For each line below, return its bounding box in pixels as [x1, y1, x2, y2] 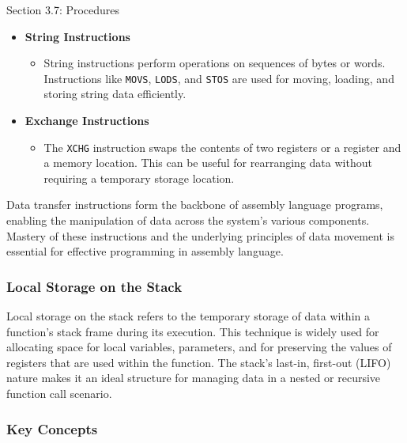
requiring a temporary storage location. [43, 169, 235, 186]
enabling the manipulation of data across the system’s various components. [6, 212, 370, 229]
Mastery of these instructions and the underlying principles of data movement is [6, 227, 395, 244]
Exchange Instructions [24, 112, 149, 129]
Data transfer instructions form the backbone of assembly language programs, [6, 196, 383, 213]
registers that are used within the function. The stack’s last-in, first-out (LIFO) [6, 354, 391, 370]
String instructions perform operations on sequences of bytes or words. [43, 55, 386, 71]
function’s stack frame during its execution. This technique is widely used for [6, 323, 379, 339]
